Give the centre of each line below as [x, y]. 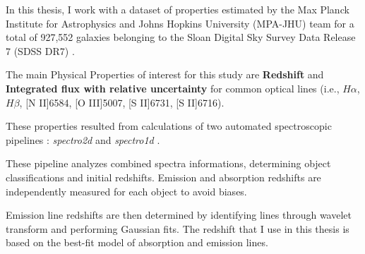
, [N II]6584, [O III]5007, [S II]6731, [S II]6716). [122, 102]
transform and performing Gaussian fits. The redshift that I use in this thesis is [178, 228]
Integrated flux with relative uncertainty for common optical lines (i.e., [173, 88]
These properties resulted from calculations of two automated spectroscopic [169, 126]
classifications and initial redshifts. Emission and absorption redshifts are [163, 177]
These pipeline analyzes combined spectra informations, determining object [168, 163]
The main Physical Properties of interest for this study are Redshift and [165, 74]
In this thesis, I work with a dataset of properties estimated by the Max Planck [178, 9]
